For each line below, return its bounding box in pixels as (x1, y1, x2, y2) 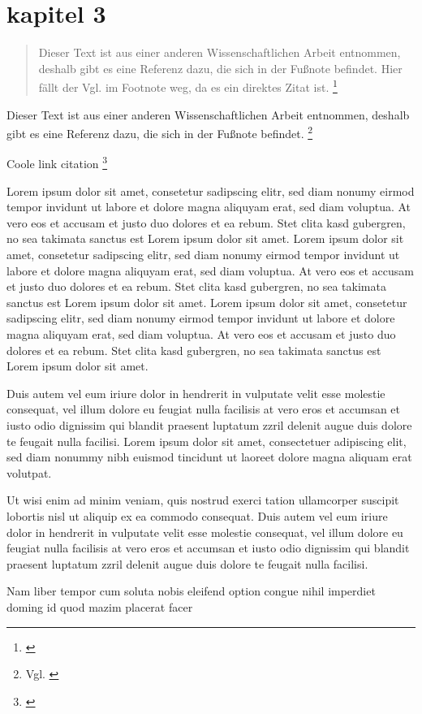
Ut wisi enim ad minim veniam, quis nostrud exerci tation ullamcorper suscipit (6, 491, 399, 508)
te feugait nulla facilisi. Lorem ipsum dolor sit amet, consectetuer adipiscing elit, (6, 432, 407, 449)
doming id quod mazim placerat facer (6, 598, 193, 615)
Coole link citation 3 (6, 153, 108, 172)
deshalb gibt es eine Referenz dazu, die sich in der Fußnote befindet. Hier (38, 59, 403, 76)
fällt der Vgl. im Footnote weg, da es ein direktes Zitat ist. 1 (38, 76, 338, 95)
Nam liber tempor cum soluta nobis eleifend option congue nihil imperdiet (6, 582, 376, 599)
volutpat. (6, 464, 52, 481)
